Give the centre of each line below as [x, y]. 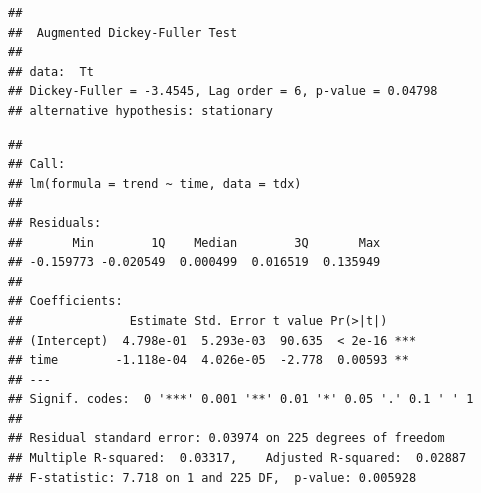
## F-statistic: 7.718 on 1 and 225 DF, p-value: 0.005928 [212, 477]
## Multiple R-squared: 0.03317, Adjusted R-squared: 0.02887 [237, 458]
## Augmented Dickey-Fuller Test [123, 32]
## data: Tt [51, 71]
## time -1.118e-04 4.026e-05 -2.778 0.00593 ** [208, 360]
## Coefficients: [65, 301]
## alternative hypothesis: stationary [140, 110]
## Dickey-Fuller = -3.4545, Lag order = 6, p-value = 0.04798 [223, 91]
